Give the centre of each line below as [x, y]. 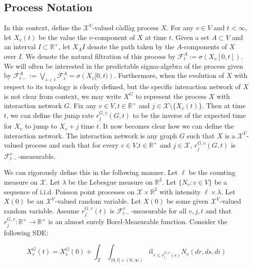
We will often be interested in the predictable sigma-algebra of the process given [124, 66]
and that [218, 210]
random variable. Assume [42, 210]
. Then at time [224, 105]
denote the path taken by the [131, 47]
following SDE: [26, 232]
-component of [114, 37]
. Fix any [83, 105]
